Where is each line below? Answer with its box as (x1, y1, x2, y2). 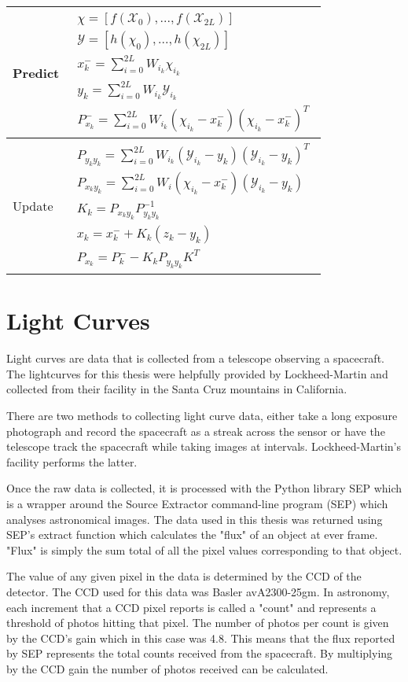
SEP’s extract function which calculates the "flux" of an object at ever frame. (6, 526, 378, 543)
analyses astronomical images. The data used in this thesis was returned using (6, 511, 383, 527)
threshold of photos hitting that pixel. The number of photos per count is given (6, 614, 389, 631)
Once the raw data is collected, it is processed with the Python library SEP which (6, 480, 402, 496)
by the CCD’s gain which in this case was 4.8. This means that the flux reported (6, 629, 395, 646)
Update (13, 196, 53, 215)
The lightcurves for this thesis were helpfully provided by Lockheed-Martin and (6, 365, 388, 382)
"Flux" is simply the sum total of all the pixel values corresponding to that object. (6, 541, 402, 558)
